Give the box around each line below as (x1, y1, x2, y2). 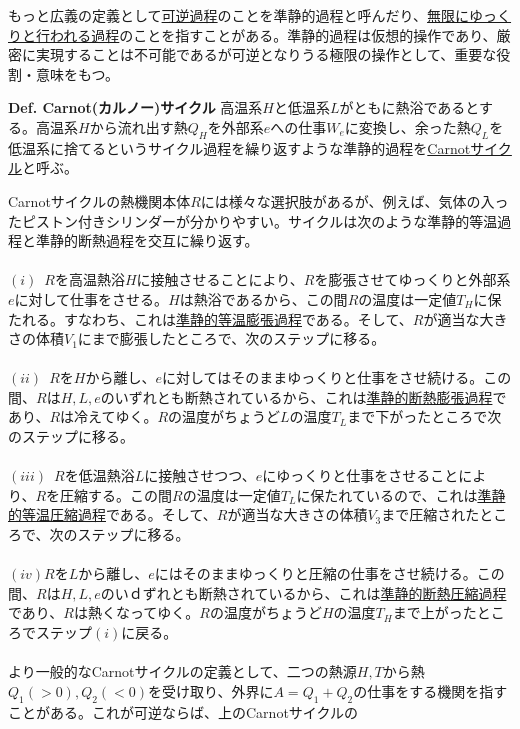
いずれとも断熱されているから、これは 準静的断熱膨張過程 (114, 386, 493, 407)
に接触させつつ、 (144, 465, 256, 486)
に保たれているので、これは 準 (296, 484, 492, 505)
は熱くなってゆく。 (73, 602, 200, 623)
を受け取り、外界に (148, 680, 274, 701)
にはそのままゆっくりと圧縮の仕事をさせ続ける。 (154, 563, 477, 584)
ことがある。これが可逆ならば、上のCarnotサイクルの (8, 701, 359, 722)
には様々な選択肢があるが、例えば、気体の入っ (200, 190, 509, 211)
